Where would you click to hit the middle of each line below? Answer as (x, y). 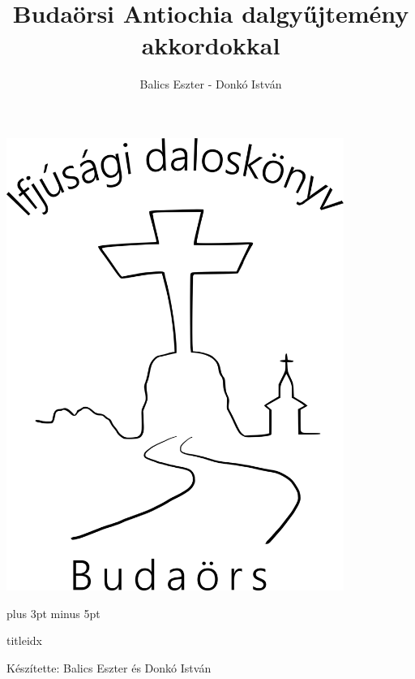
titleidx (24, 640)
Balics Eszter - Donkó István (211, 84)
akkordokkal (211, 45)
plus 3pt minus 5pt (53, 613)
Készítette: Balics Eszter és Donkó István (109, 667)
